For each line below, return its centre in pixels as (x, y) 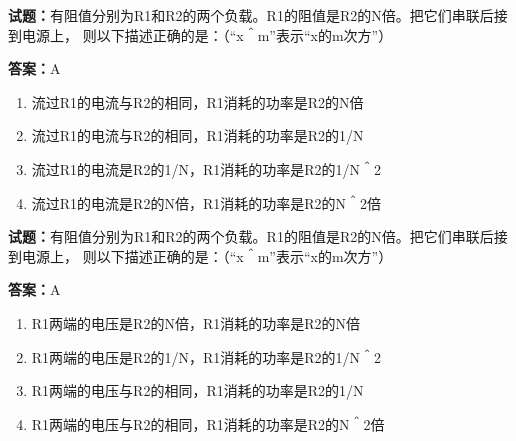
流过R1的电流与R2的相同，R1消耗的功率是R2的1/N (197, 135)
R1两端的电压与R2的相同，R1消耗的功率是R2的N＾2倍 (208, 423)
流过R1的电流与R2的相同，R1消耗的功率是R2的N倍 (197, 101)
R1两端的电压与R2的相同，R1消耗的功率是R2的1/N (197, 390)
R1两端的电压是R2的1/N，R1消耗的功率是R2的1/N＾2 (206, 356)
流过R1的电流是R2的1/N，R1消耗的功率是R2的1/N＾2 (206, 168)
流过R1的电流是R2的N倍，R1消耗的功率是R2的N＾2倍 (206, 202)
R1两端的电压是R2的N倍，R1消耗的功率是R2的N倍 (196, 322)
